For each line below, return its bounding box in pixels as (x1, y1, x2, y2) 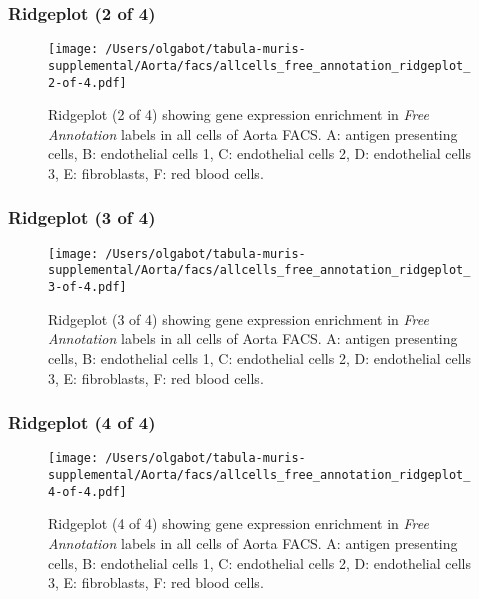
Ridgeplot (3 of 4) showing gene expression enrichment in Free (48, 308, 429, 329)
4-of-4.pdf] (48, 484, 127, 499)
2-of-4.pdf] (48, 75, 127, 90)
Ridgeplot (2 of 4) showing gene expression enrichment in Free (48, 104, 429, 125)
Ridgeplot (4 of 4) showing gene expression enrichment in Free (48, 513, 429, 534)
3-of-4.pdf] (48, 280, 127, 295)
